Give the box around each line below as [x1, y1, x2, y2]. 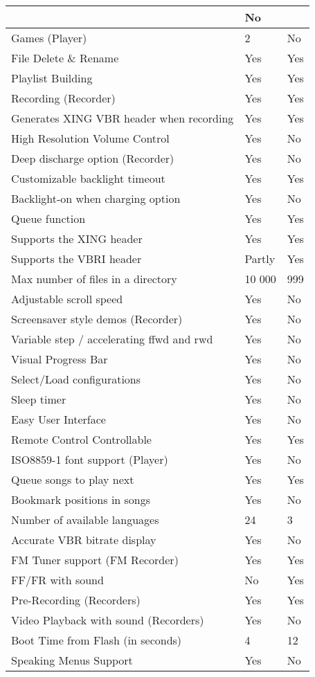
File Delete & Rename [11, 50, 119, 66]
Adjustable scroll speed [11, 291, 123, 307]
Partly [244, 251, 276, 267]
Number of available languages [11, 512, 159, 527]
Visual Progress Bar [11, 351, 108, 367]
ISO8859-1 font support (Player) [11, 451, 168, 467]
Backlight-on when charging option [11, 190, 181, 206]
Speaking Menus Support [11, 652, 133, 668]
